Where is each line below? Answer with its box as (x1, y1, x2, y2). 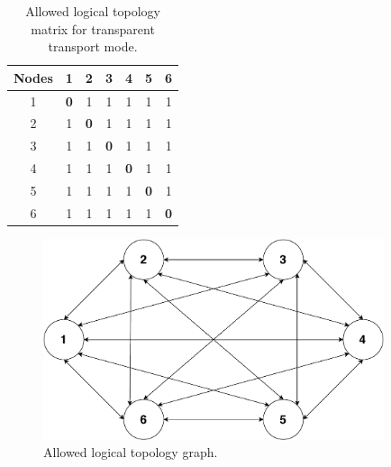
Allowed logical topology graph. (43, 443, 218, 462)
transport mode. (48, 37, 138, 56)
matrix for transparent (31, 19, 155, 38)
